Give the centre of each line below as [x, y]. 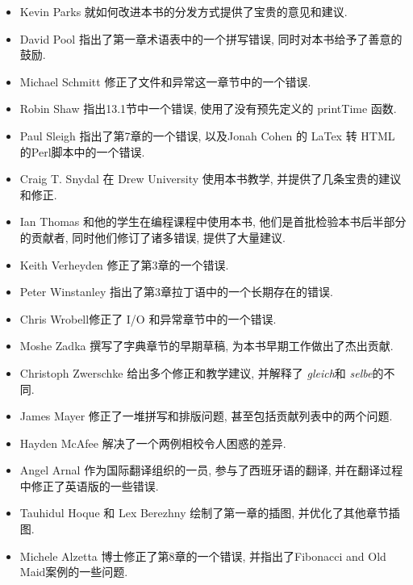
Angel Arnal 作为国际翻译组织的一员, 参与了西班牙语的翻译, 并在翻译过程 [211, 470]
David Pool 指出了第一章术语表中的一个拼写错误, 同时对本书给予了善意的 [211, 38]
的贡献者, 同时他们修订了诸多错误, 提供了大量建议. [152, 237]
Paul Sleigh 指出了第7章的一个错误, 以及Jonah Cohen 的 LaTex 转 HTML [207, 135]
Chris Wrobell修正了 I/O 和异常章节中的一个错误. [148, 318]
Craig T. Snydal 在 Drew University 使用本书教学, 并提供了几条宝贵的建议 [211, 179]
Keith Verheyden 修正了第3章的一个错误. [124, 264]
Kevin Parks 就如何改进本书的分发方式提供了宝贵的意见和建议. [184, 11]
